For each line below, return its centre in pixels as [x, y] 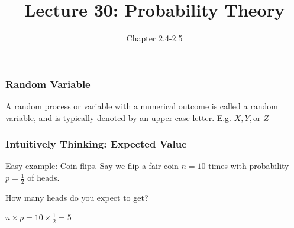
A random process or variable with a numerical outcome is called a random [142, 106]
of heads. [43, 177]
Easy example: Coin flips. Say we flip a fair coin [92, 166]
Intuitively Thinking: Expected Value [96, 144]
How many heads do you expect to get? [77, 197]
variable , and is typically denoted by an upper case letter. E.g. [118, 117]
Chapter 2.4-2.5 [154, 38]
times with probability [249, 166]
